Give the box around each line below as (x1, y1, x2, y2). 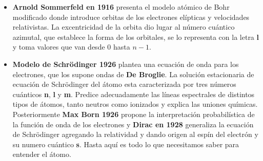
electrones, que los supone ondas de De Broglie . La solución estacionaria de (12, 68, 254, 79)
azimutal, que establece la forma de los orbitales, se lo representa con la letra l (12, 31, 259, 42)
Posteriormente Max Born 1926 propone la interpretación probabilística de (12, 108, 255, 119)
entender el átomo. (12, 149, 71, 159)
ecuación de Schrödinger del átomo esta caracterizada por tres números (12, 79, 236, 89)
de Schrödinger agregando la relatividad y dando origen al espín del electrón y (12, 129, 258, 140)
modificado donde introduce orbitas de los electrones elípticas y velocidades (12, 11, 250, 22)
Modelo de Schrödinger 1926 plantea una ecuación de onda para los (12, 58, 239, 69)
